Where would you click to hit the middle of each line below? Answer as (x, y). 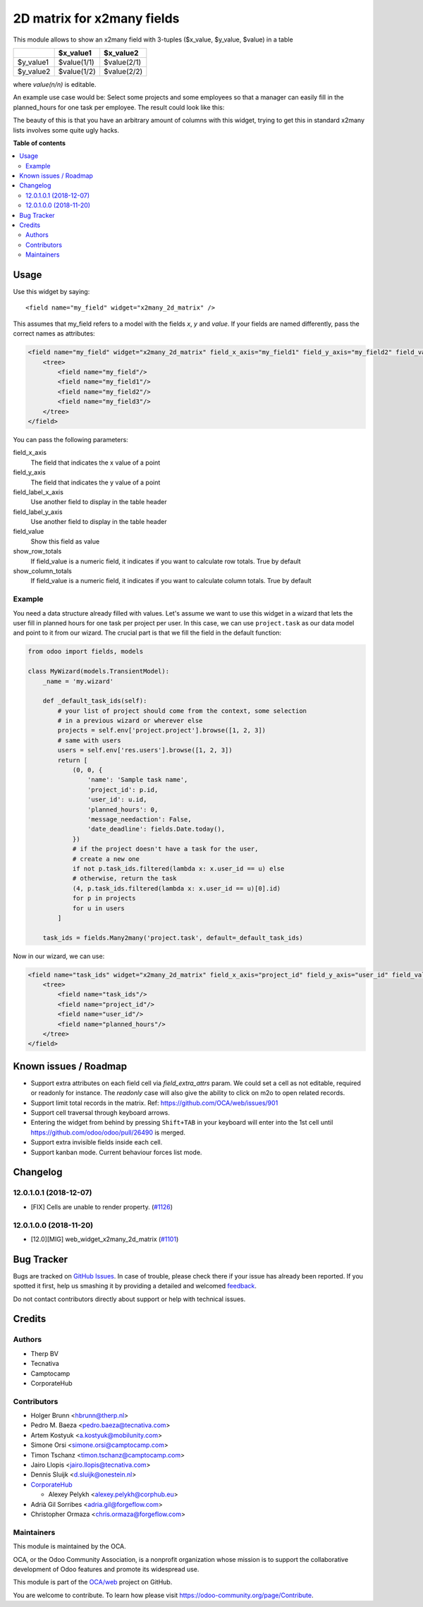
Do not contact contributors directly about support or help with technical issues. (129, 1299)
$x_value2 (121, 53)
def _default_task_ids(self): (95, 701)
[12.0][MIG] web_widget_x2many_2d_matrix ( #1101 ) (105, 1239)
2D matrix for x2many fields (96, 18)
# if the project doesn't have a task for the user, (165, 849)
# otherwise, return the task (124, 879)
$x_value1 (75, 53)
